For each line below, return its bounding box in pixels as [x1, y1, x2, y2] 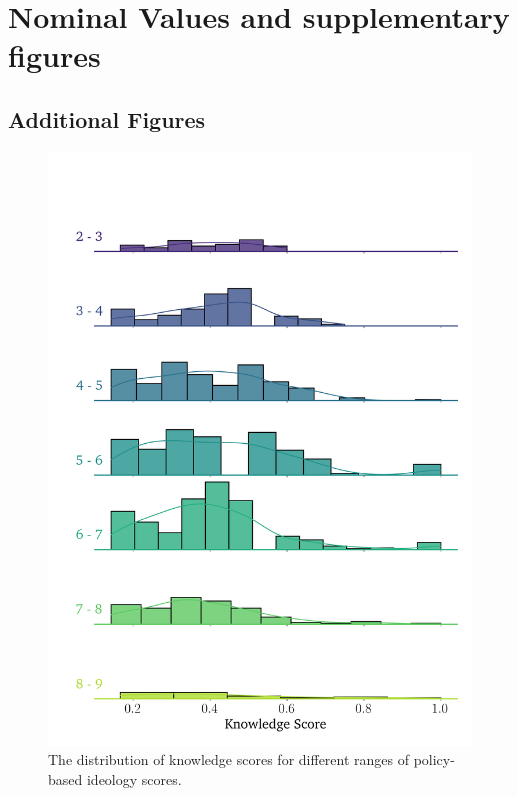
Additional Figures [8, 103, 206, 134]
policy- [413, 749, 455, 770]
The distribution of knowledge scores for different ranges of [48, 749, 410, 770]
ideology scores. [86, 768, 182, 789]
